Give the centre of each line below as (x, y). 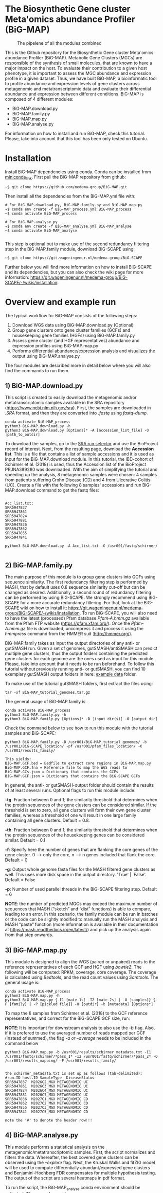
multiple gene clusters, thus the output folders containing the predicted (76, 653)
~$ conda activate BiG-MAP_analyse (41, 230)
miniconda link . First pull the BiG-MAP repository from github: (65, 177)
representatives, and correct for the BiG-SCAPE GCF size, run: (68, 1018)
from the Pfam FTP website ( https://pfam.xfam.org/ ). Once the (68, 623)
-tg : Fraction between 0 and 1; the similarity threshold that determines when (81, 800)
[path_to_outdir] (23, 435)
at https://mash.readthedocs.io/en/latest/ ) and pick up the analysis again (78, 930)
